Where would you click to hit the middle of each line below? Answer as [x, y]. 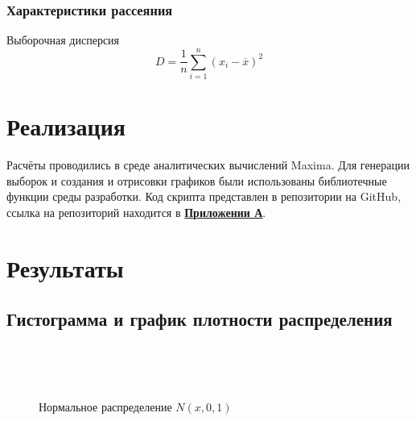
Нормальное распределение [105, 407]
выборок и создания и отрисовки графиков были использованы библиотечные [197, 180]
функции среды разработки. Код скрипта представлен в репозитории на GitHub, [204, 196]
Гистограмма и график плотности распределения [200, 319]
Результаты [65, 267]
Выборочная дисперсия [63, 40]
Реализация [66, 126]
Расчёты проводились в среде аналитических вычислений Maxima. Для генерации [208, 165]
